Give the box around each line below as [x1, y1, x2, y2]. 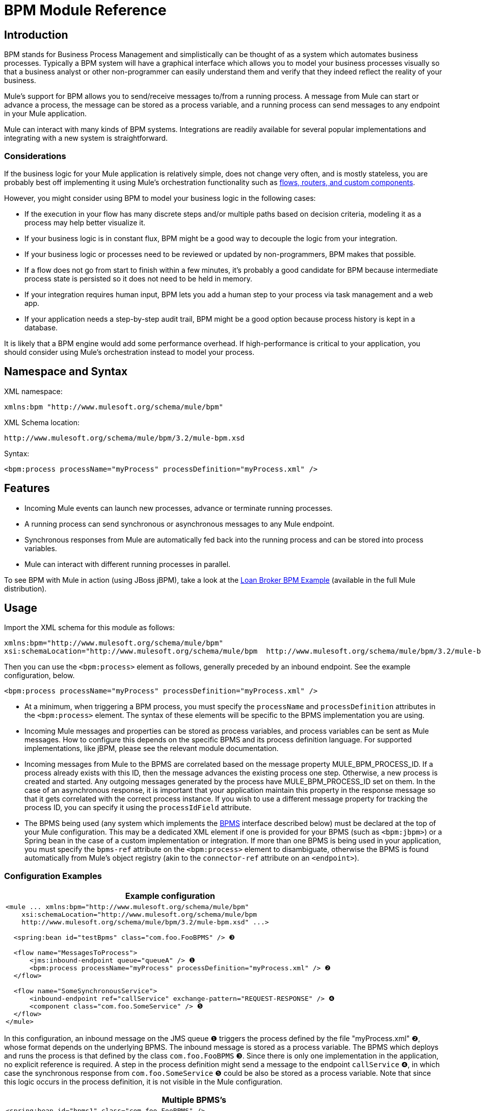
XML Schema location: [4, 418, 79, 427]
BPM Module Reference [4, 2, 167, 19]
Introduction [4, 28, 68, 41]
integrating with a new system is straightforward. [4, 134, 168, 143]
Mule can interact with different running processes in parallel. [24, 559, 231, 569]
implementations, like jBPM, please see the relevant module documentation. [24, 744, 279, 753]
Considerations [4, 150, 66, 161]
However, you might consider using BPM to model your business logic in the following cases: [4, 193, 316, 202]
